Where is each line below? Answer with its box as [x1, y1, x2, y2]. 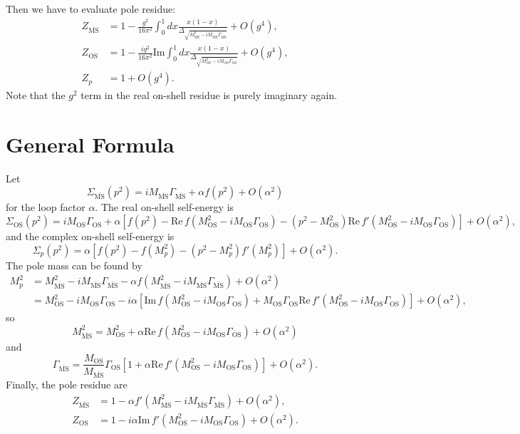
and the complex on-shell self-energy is [6, 229, 175, 244]
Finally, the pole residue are [6, 377, 128, 392]
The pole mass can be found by [6, 257, 142, 272]
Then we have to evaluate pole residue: [6, 1, 176, 16]
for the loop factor [6, 200, 85, 215]
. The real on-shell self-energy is [95, 200, 234, 215]
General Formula [6, 129, 175, 158]
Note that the [6, 88, 66, 103]
